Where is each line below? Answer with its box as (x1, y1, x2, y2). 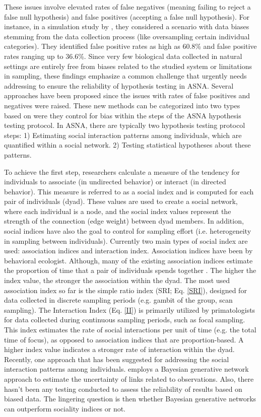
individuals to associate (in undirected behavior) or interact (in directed (4, 176, 226, 187)
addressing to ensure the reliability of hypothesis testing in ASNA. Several (4, 80, 234, 91)
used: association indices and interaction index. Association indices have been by (4, 245, 253, 256)
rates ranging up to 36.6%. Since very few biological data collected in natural (4, 50, 242, 61)
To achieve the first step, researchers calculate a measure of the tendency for (4, 166, 240, 177)
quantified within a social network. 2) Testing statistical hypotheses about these (4, 140, 251, 150)
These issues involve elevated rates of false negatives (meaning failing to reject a (4, 2, 251, 12)
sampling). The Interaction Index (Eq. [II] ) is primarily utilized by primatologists (4, 304, 255, 315)
